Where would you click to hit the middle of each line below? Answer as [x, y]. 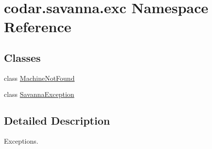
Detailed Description [57, 121]
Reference [38, 27]
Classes [22, 57]
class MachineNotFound [39, 78]
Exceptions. [21, 141]
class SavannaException [39, 94]
